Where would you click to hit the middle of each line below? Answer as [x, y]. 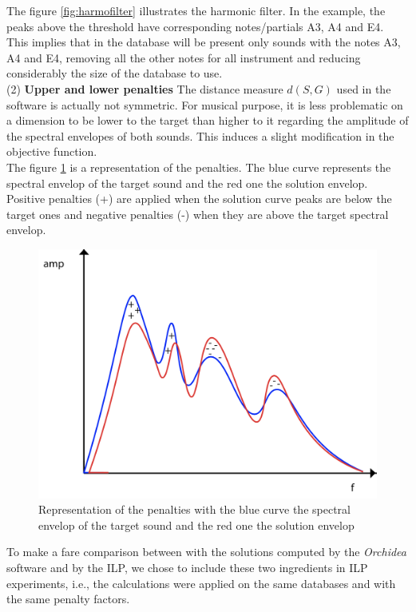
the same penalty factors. [68, 599]
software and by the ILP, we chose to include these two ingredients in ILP [187, 568]
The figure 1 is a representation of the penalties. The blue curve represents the [199, 167]
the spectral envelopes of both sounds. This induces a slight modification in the [200, 135]
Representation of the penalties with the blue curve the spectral [194, 509]
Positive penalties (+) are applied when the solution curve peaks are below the [199, 199]
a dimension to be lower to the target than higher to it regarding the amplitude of [208, 120]
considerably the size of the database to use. [115, 73]
